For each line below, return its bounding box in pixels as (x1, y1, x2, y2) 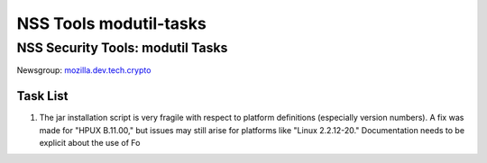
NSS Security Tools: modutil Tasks (16, 40, 228, 56)
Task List (16, 88, 69, 104)
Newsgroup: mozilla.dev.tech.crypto (16, 65, 152, 76)
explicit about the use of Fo (39, 138, 141, 149)
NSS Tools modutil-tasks (16, 14, 207, 33)
